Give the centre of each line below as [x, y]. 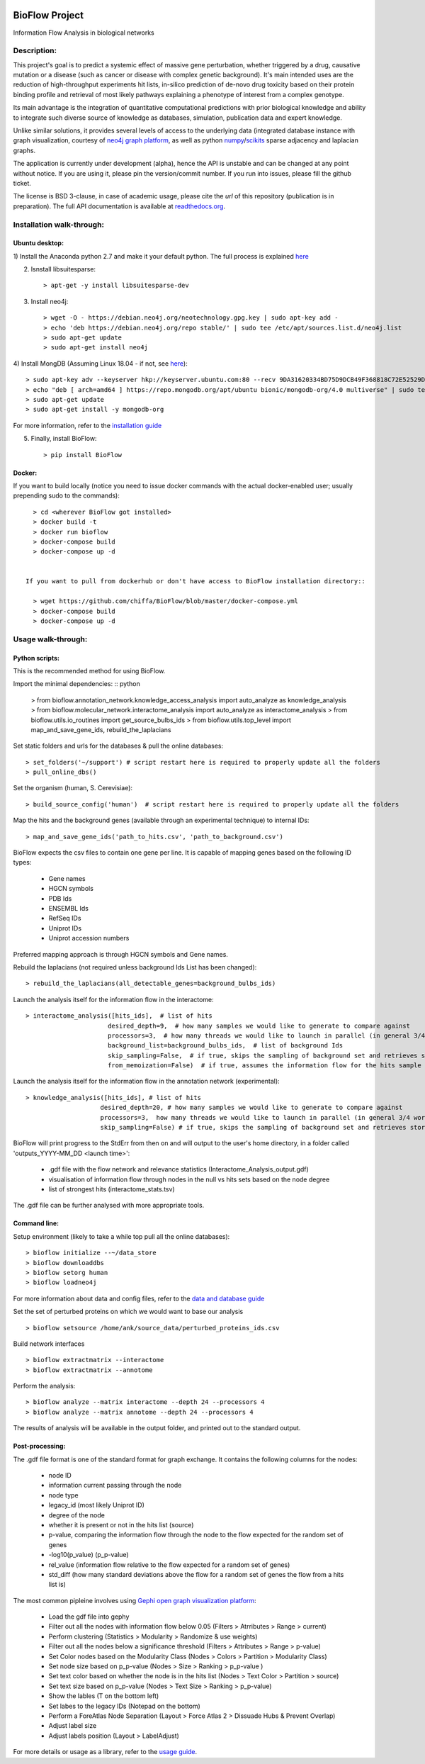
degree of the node [77, 1515]
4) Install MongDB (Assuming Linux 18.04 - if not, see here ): [100, 363]
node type [63, 1495]
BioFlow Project [49, 15]
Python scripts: [36, 658]
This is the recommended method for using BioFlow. [89, 670]
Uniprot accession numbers [89, 938]
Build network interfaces [49, 1344]
